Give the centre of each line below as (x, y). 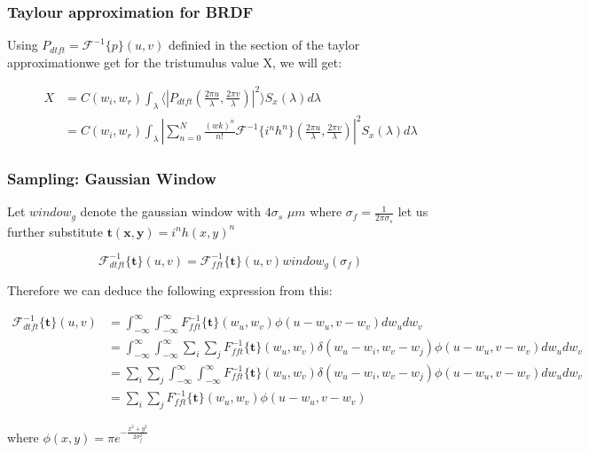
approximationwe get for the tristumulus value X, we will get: (175, 62)
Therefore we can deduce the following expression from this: (170, 290)
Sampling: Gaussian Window (112, 179)
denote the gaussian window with (171, 211)
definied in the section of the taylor (264, 45)
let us (413, 211)
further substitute (55, 231)
